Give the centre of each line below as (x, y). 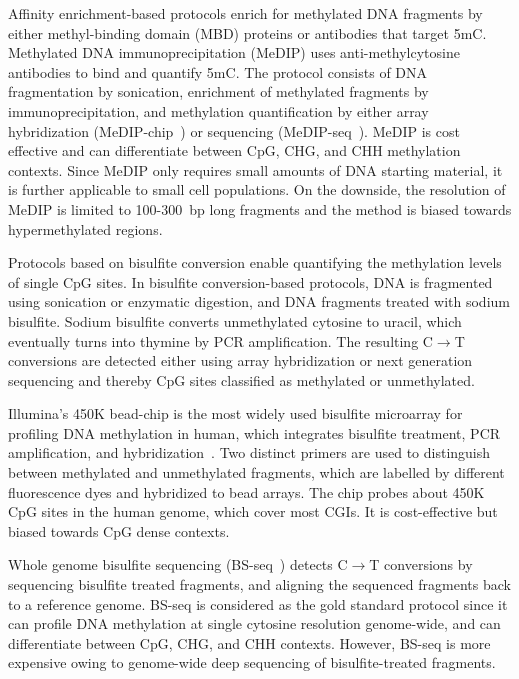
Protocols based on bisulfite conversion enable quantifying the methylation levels (255, 262)
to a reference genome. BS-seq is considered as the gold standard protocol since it (258, 603)
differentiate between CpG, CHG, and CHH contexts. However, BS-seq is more (249, 642)
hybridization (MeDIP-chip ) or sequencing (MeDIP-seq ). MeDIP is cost (234, 130)
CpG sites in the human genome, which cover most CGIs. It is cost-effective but (253, 511)
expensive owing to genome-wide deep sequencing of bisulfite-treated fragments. (252, 662)
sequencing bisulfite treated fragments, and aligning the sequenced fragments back (259, 584)
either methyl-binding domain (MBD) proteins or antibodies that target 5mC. (247, 32)
